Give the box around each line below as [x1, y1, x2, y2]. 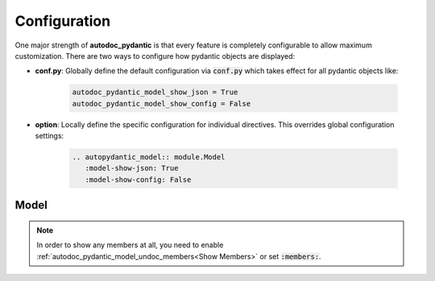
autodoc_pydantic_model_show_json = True [72, 88, 238, 97]
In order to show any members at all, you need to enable [36, 240, 224, 250]
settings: [35, 131, 64, 141]
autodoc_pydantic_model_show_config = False [72, 99, 251, 108]
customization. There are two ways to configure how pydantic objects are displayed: [14, 51, 296, 60]
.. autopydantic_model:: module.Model [72, 153, 226, 162]
